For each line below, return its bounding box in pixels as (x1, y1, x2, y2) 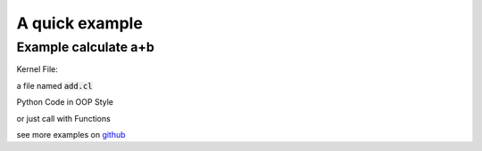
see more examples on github (16, 129, 126, 139)
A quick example (16, 13, 143, 33)
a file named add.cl (16, 80, 93, 91)
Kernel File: (16, 64, 58, 75)
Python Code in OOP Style (16, 97, 113, 107)
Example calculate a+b (16, 39, 155, 55)
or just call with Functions (16, 113, 111, 123)
